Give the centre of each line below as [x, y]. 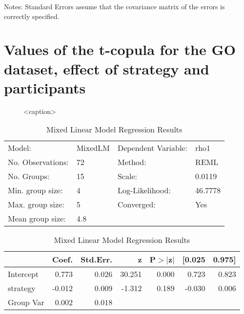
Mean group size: [37, 219]
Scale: [127, 176]
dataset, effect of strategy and [107, 68]
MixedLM [93, 148]
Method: [132, 162]
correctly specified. [32, 16]
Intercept [23, 274]
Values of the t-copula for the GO [120, 49]
